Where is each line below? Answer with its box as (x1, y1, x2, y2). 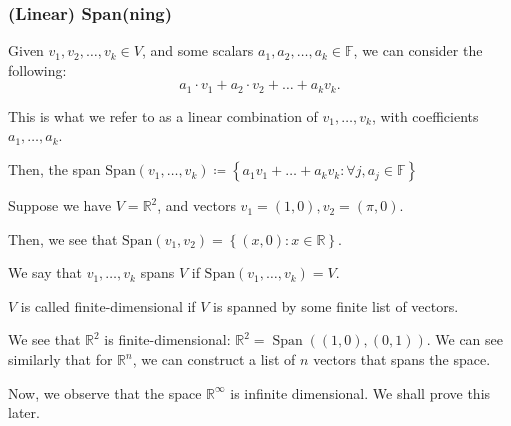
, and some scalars (141, 40, 254, 61)
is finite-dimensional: (104, 329, 231, 350)
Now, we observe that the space (8, 382, 202, 403)
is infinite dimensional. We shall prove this (230, 382, 491, 403)
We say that (8, 262, 82, 283)
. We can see (426, 329, 503, 350)
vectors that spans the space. (313, 349, 491, 370)
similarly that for (8, 349, 113, 370)
